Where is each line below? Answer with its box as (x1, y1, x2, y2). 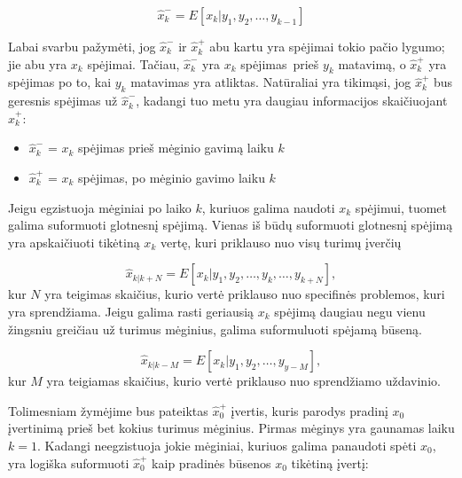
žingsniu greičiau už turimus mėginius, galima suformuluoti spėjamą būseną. (8, 319, 422, 338)
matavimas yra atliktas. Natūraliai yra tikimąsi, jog (130, 73, 411, 91)
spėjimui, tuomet (355, 198, 448, 216)
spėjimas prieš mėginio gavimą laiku (78, 138, 274, 157)
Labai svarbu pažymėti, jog (8, 37, 156, 55)
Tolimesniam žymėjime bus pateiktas (8, 401, 208, 419)
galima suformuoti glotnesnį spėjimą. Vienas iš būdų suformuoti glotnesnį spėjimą (8, 215, 453, 234)
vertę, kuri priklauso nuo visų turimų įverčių (160, 232, 402, 251)
